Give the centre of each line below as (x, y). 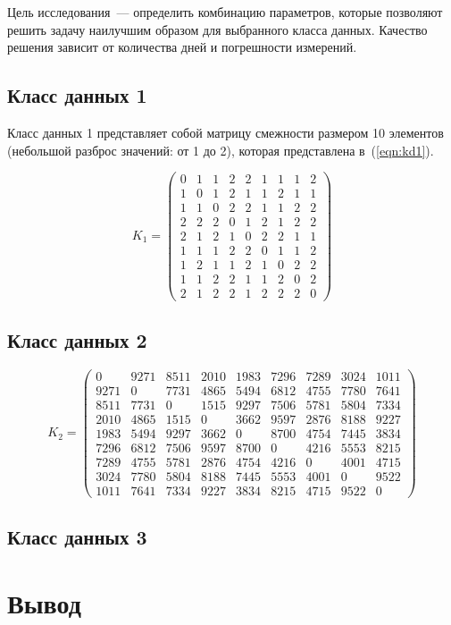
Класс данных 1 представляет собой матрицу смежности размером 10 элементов (225, 132)
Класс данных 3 (77, 537)
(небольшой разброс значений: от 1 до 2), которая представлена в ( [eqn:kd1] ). (221, 150)
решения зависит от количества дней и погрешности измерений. (182, 47)
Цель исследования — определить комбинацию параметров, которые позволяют (225, 12)
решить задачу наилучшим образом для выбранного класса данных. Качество (217, 29)
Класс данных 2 (77, 339)
